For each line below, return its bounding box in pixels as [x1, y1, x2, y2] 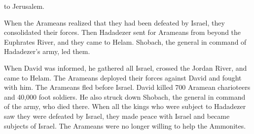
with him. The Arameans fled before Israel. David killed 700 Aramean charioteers [4, 82, 251, 92]
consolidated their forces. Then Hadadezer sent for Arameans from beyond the [4, 27, 241, 37]
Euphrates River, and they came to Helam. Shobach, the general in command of [4, 36, 247, 47]
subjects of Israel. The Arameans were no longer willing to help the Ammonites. [4, 120, 246, 131]
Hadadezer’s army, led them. [4, 46, 90, 56]
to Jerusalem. [4, 1, 44, 11]
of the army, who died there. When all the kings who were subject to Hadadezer [4, 101, 246, 111]
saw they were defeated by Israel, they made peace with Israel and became [4, 110, 230, 121]
